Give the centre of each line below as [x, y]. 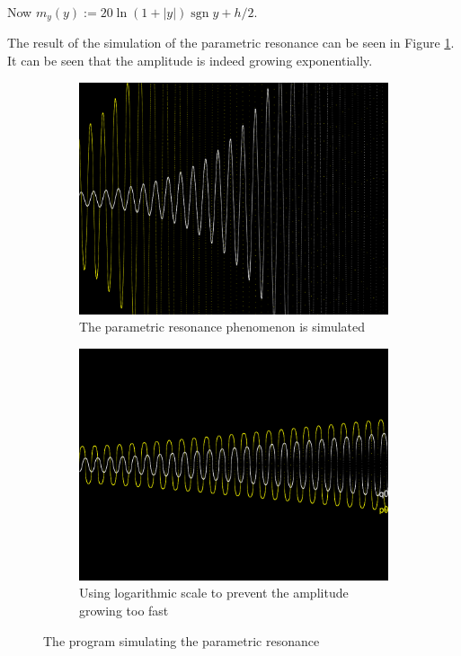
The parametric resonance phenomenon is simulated [222, 327]
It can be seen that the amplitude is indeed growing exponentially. [190, 61]
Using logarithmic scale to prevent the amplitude [214, 593]
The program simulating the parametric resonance [182, 640]
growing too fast [124, 611]
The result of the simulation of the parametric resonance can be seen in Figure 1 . [231, 43]
